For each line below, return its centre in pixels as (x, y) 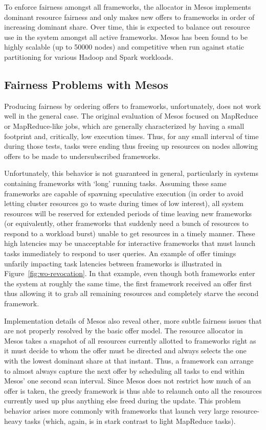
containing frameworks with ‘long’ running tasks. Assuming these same (115, 183)
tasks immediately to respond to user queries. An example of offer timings (120, 253)
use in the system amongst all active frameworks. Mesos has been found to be (126, 37)
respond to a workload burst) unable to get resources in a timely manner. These (130, 233)
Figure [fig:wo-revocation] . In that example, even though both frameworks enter (130, 273)
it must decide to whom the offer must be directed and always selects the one (125, 350)
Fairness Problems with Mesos (86, 84)
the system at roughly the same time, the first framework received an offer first (128, 283)
